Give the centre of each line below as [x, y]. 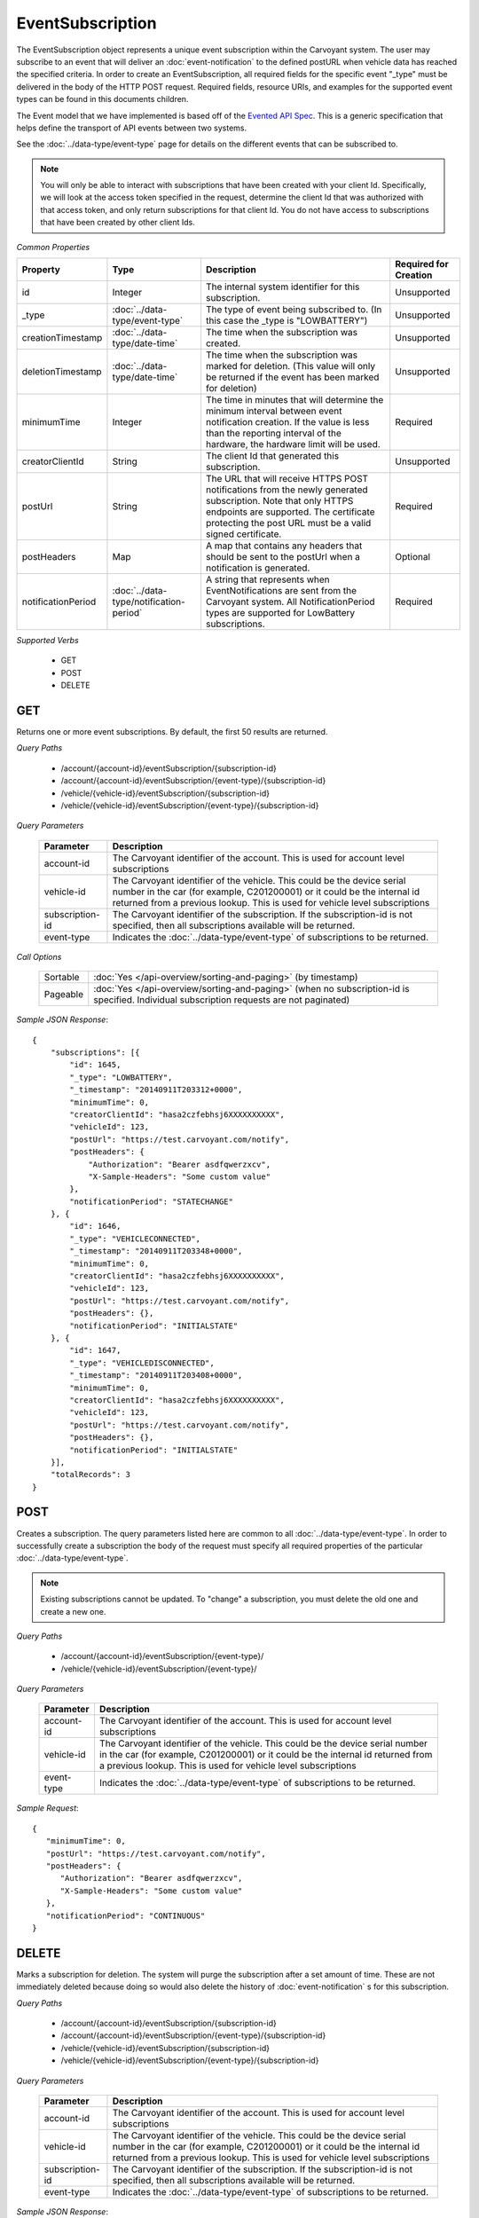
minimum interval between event [274, 411]
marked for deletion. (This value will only [291, 366]
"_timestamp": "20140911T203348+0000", [156, 1251]
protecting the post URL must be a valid [288, 523]
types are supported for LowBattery [280, 613]
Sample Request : [47, 1808]
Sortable [62, 978]
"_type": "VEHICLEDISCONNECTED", [142, 1363]
